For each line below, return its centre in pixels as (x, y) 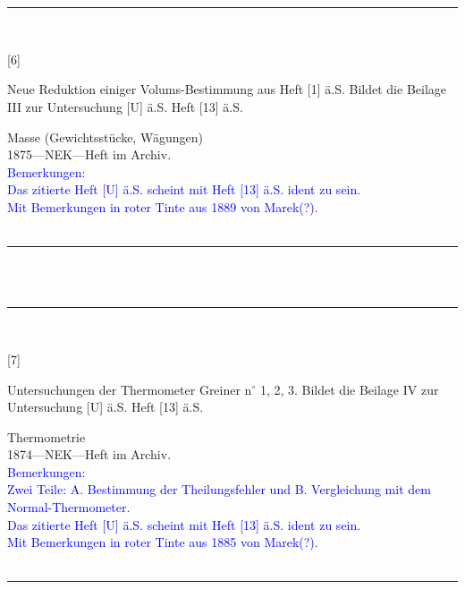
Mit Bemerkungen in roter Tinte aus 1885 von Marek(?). (163, 542)
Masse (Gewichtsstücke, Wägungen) (105, 137)
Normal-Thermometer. (69, 507)
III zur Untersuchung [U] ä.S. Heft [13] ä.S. (125, 106)
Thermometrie (46, 436)
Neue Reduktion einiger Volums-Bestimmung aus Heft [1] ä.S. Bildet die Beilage (227, 89)
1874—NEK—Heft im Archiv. (89, 454)
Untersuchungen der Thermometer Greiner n (130, 389)
